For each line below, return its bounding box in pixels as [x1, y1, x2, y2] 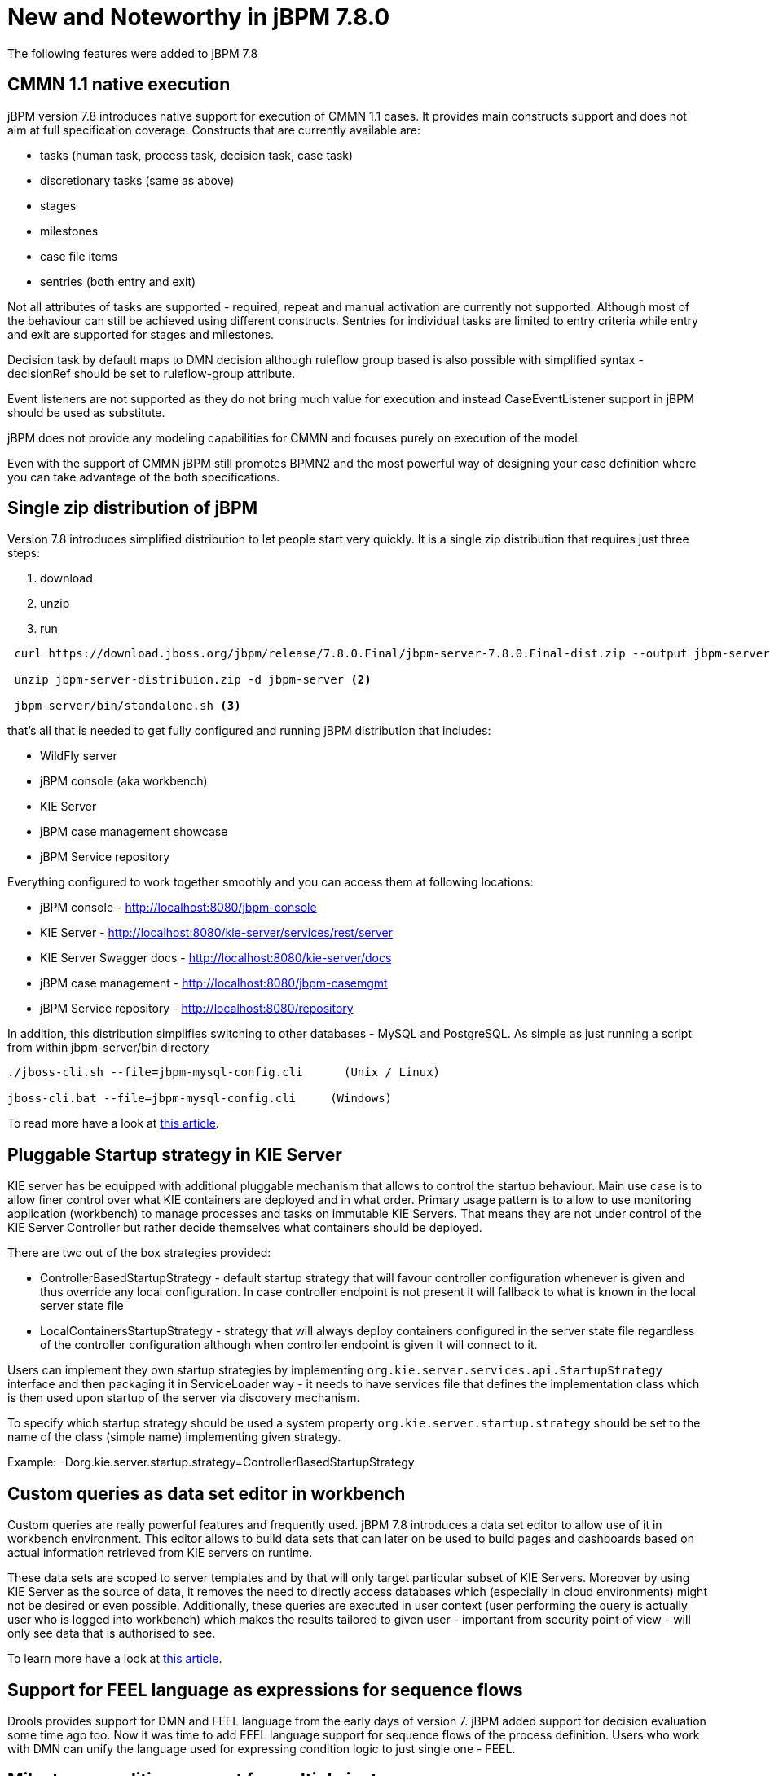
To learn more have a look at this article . [7, 1651, 222, 1666]
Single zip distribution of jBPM [7, 498, 258, 519]
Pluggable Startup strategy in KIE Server [7, 1144, 342, 1165]
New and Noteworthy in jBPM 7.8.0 [7, 3, 390, 31]
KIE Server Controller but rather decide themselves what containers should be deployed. [7, 1220, 482, 1235]
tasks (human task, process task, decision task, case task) [40, 147, 354, 162]
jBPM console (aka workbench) [40, 774, 208, 789]
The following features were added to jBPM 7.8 [7, 46, 258, 60]
